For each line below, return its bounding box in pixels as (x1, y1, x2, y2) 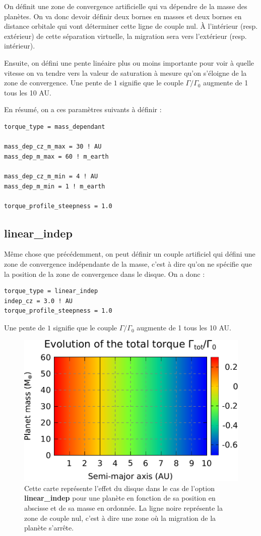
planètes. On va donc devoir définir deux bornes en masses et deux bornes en (4, 11, 242, 21)
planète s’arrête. (24, 522, 74, 533)
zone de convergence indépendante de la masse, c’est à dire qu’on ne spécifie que (4, 259, 252, 269)
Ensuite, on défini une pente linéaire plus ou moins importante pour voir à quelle (4, 57, 254, 68)
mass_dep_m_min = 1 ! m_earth (4, 182, 105, 190)
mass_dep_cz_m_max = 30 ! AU (4, 143, 102, 151)
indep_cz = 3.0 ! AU (4, 297, 73, 305)
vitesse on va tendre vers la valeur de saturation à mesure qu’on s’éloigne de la (4, 67, 247, 78)
